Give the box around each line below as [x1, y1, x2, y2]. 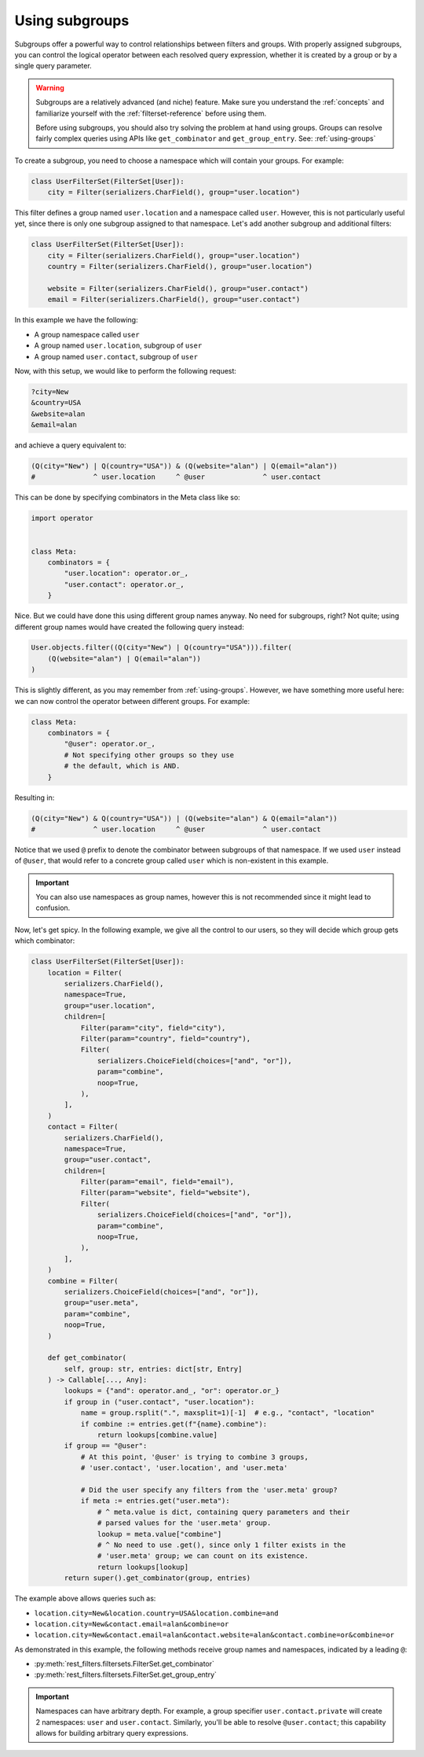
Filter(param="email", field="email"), [80, 1177, 235, 1187]
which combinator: [14, 936, 75, 945]
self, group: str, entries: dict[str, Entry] [64, 1365, 243, 1373]
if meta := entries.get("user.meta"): [80, 1497, 231, 1505]
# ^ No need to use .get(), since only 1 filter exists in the [97, 1540, 346, 1549]
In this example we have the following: [14, 315, 138, 325]
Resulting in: [14, 793, 55, 802]
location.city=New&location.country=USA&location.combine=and [34, 1608, 279, 1618]
